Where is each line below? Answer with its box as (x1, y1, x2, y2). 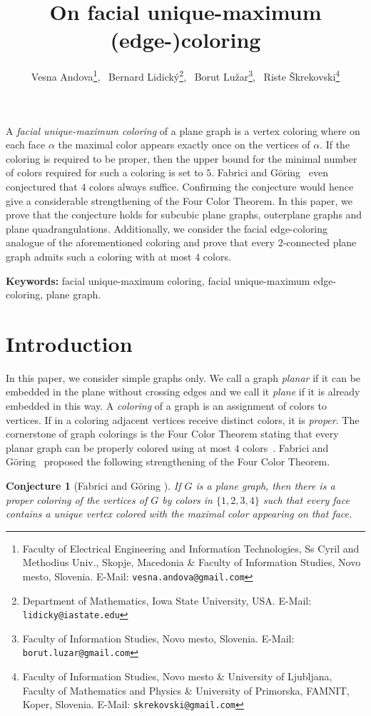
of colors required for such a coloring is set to (6, 165, 203, 180)
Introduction (6, 328, 133, 358)
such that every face (263, 492, 350, 507)
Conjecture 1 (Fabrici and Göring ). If (6, 478, 181, 493)
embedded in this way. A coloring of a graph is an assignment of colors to (6, 398, 327, 413)
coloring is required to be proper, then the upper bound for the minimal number (6, 151, 357, 166)
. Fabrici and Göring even (211, 165, 329, 180)
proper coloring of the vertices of (6, 492, 148, 507)
